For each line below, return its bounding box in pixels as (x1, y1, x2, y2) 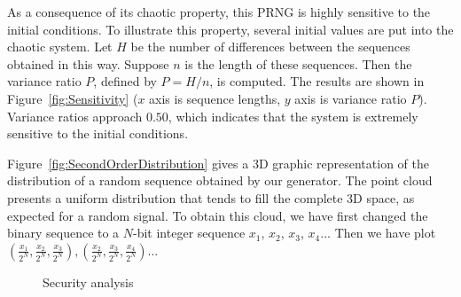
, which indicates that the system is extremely (168, 106, 418, 125)
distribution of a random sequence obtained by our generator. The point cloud (7, 171, 433, 190)
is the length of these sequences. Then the (184, 54, 412, 73)
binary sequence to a (7, 223, 120, 242)
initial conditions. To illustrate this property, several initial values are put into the (7, 20, 454, 38)
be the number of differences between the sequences (130, 37, 410, 56)
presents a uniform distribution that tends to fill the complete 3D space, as (7, 188, 415, 207)
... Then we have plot (320, 223, 436, 242)
